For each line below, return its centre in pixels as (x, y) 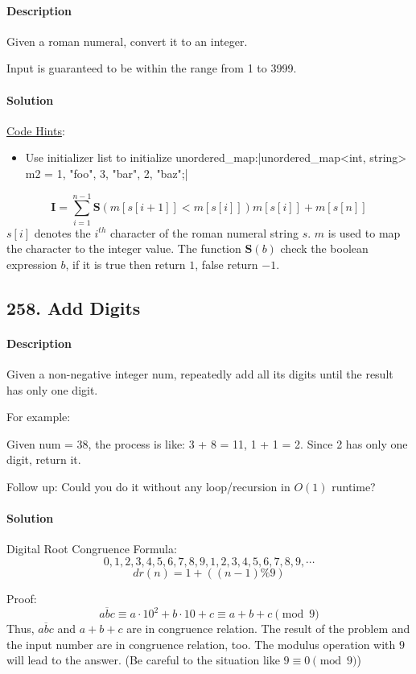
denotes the (62, 232)
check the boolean (324, 248)
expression (32, 264)
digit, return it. (44, 459)
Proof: (22, 598)
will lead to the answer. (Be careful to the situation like (143, 660)
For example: (39, 417)
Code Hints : (36, 130)
